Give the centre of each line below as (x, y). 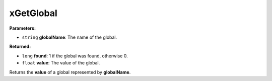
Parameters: (23, 28)
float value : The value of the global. (61, 63)
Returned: (20, 47)
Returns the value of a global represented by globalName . (70, 72)
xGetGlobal (33, 13)
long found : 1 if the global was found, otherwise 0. (75, 56)
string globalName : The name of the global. (70, 37)
